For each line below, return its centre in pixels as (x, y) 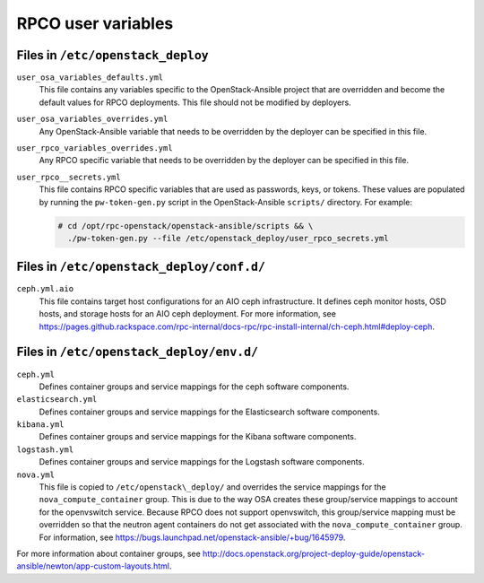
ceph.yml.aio (45, 289)
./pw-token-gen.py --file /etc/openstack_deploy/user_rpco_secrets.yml (228, 238)
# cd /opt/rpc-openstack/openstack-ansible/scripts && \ (186, 226)
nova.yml (36, 474)
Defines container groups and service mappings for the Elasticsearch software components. (209, 412)
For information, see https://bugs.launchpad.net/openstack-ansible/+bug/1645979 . (192, 537)
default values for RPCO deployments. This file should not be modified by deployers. (195, 102)
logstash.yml (45, 449)
